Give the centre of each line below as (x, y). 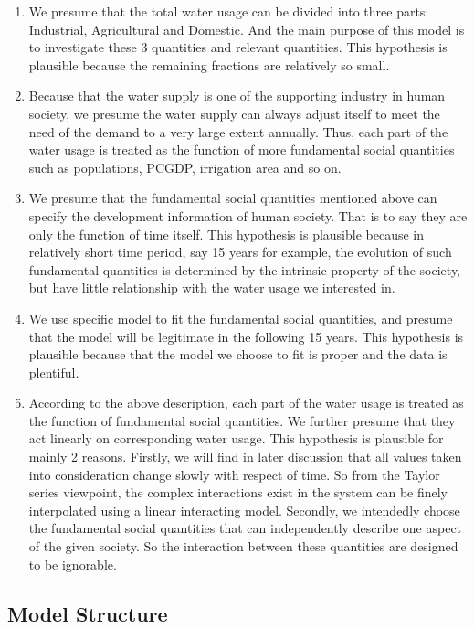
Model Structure (88, 613)
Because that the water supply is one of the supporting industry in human (237, 96)
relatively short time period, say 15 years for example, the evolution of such (240, 252)
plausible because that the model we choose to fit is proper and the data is (238, 354)
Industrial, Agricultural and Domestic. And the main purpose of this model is (247, 29)
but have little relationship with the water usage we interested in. (212, 288)
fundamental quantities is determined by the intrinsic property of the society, (245, 269)
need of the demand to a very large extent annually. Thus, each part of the (238, 131)
